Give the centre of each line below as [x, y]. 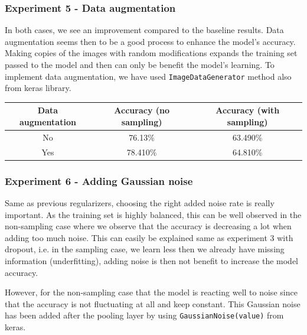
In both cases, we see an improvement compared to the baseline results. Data [144, 30]
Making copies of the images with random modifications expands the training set [151, 53]
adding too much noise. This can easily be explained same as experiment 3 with [149, 237]
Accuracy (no [142, 110]
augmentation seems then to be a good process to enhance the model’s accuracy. [150, 41]
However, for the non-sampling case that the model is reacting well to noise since [151, 292]
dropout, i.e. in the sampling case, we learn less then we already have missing [145, 249]
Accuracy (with [248, 110]
